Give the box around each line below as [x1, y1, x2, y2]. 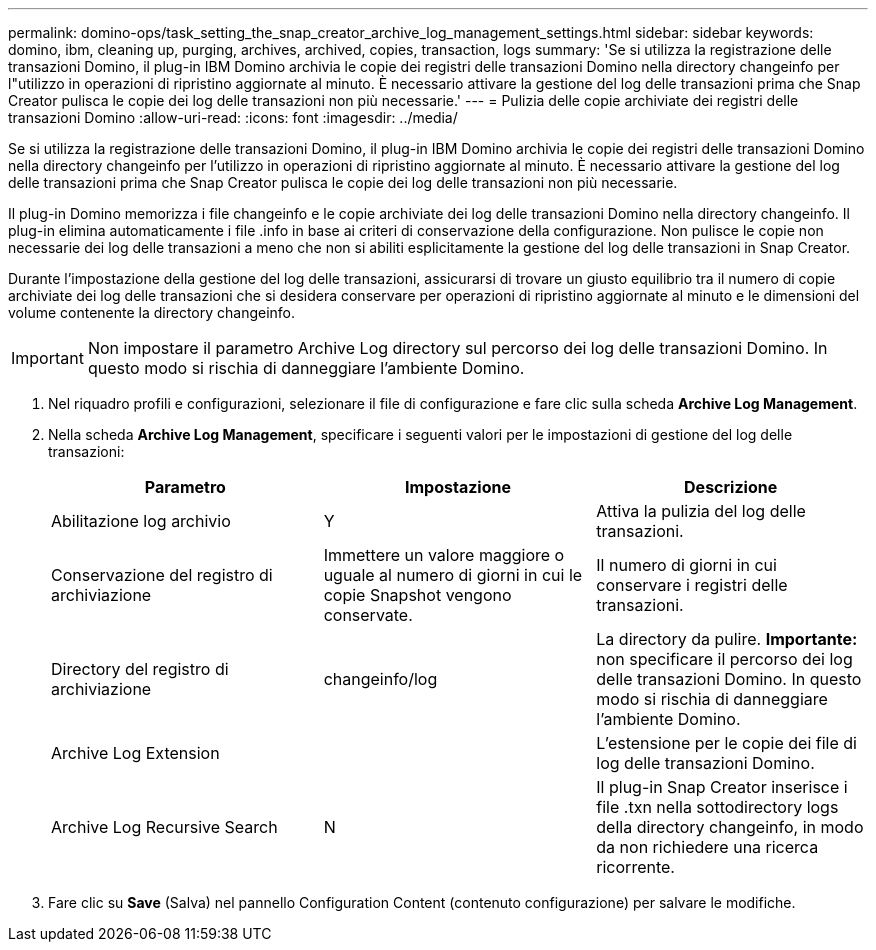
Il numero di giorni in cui [596, 555, 777, 575]
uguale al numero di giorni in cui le [323, 565, 583, 585]
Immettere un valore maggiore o [323, 545, 565, 565]
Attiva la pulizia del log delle [596, 501, 806, 521]
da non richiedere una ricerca [596, 837, 819, 857]
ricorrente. [596, 857, 675, 877]
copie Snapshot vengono [323, 585, 512, 605]
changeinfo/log [323, 669, 438, 689]
